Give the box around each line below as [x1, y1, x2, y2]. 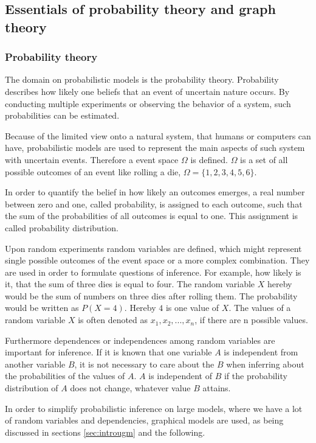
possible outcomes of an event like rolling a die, [5, 165, 181, 178]
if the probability [224, 369, 287, 382]
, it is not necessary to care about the [74, 357, 215, 370]
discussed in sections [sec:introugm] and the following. [5, 425, 205, 438]
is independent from [224, 346, 298, 358]
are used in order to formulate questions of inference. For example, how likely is [5, 265, 301, 278]
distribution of [5, 382, 58, 394]
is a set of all [240, 153, 288, 166]
